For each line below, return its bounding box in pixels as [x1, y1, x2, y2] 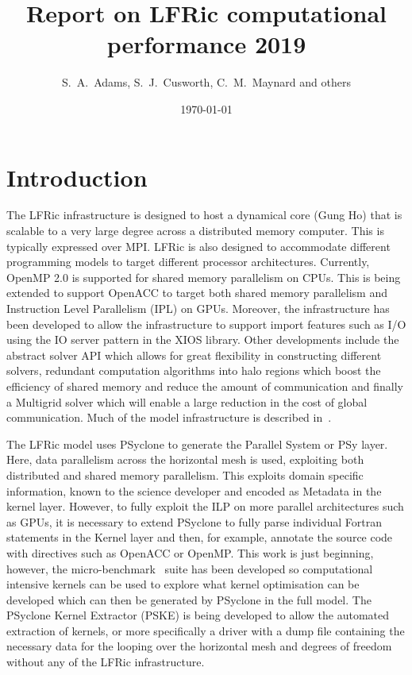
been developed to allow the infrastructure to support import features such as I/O [6, 315, 406, 332]
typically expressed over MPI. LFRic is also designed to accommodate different [6, 237, 391, 254]
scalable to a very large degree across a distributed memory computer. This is [6, 222, 384, 239]
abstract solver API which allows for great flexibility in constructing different [6, 346, 382, 363]
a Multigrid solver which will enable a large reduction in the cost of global [6, 393, 368, 410]
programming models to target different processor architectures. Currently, [6, 253, 370, 270]
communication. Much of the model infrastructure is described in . [6, 409, 332, 426]
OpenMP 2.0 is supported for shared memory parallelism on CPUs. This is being [6, 268, 401, 285]
